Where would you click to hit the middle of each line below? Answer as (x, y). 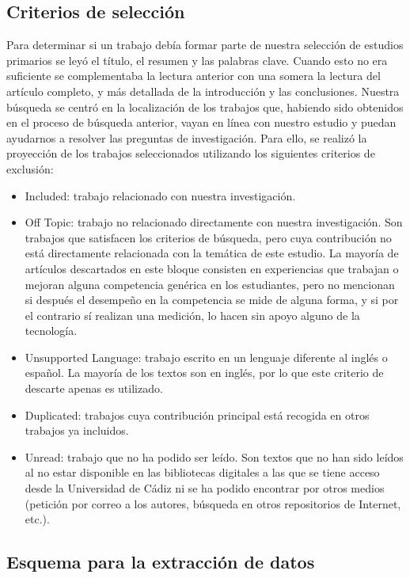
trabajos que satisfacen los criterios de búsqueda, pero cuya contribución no (208, 237)
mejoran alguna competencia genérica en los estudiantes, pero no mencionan (210, 284)
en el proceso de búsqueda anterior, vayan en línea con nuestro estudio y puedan (201, 122)
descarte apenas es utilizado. (94, 388)
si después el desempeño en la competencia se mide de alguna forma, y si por (212, 300)
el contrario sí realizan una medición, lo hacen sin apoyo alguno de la (192, 315)
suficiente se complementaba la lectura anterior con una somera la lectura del (194, 76)
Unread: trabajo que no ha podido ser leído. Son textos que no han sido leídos (214, 456)
